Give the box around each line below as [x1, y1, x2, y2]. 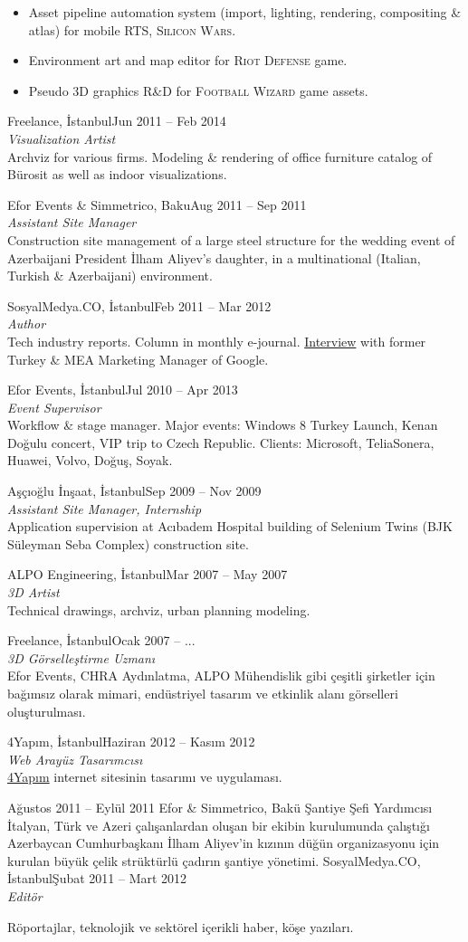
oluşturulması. [7, 701, 86, 720]
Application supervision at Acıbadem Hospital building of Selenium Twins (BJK [7, 517, 453, 536]
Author [7, 314, 46, 333]
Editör [7, 886, 43, 905]
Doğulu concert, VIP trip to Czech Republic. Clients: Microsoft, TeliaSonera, [7, 433, 435, 452]
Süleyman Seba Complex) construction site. [7, 534, 249, 553]
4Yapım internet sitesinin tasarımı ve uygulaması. [7, 767, 282, 786]
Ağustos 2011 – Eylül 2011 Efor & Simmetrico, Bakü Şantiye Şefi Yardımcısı [7, 797, 433, 816]
